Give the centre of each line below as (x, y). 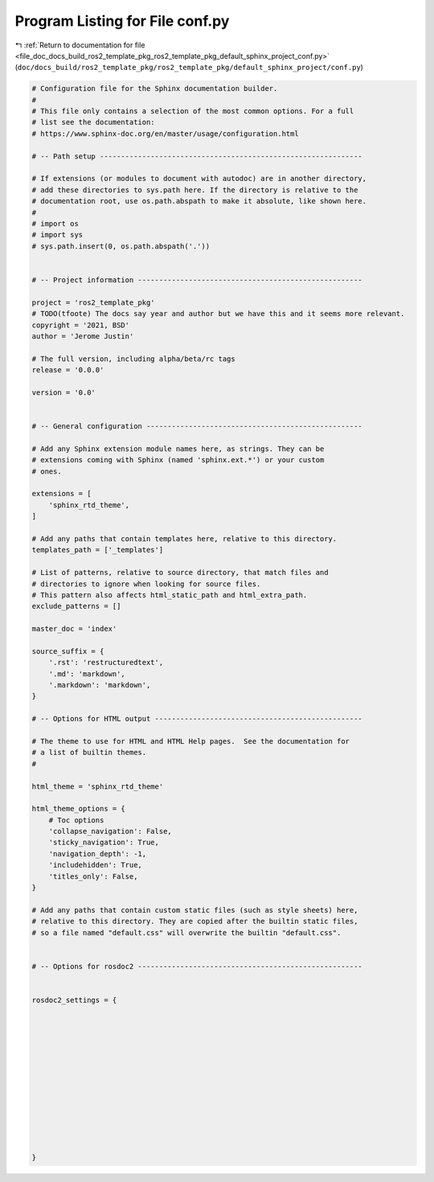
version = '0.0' (64, 392)
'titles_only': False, (93, 876)
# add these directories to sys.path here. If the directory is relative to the (195, 190)
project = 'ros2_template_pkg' (94, 302)
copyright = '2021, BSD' (81, 325)
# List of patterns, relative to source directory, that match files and (180, 573)
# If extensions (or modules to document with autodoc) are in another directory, (199, 179)
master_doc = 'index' (74, 629)
